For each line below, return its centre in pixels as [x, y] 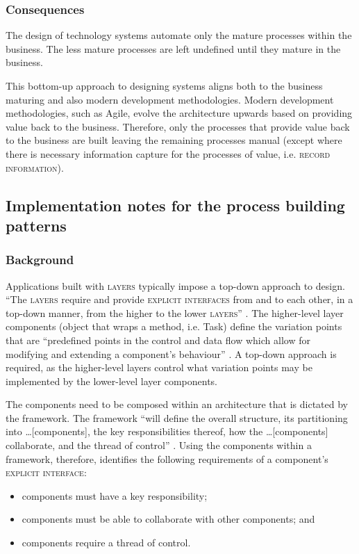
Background [40, 260]
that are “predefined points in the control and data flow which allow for [158, 340]
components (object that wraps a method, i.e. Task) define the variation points [174, 326]
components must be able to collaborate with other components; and [168, 519]
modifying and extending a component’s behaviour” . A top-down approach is [171, 353]
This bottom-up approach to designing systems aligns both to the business [164, 85]
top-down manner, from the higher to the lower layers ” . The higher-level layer [175, 312]
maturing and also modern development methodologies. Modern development [170, 99]
